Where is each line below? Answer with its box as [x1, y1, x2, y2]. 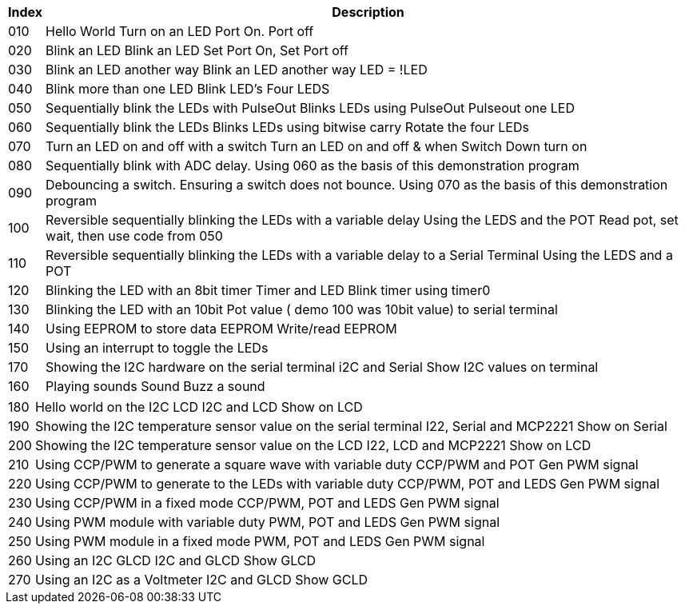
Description [332, 4, 404, 20]
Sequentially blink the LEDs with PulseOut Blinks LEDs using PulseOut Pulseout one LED [46, 100, 575, 116]
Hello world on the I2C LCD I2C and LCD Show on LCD [34, 399, 363, 415]
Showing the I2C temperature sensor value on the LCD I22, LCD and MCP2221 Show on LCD [34, 437, 591, 453]
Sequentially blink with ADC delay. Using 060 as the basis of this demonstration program [46, 157, 579, 173]
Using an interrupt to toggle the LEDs [46, 340, 269, 356]
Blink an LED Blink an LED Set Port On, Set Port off [46, 42, 348, 58]
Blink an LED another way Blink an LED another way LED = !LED [46, 62, 428, 78]
